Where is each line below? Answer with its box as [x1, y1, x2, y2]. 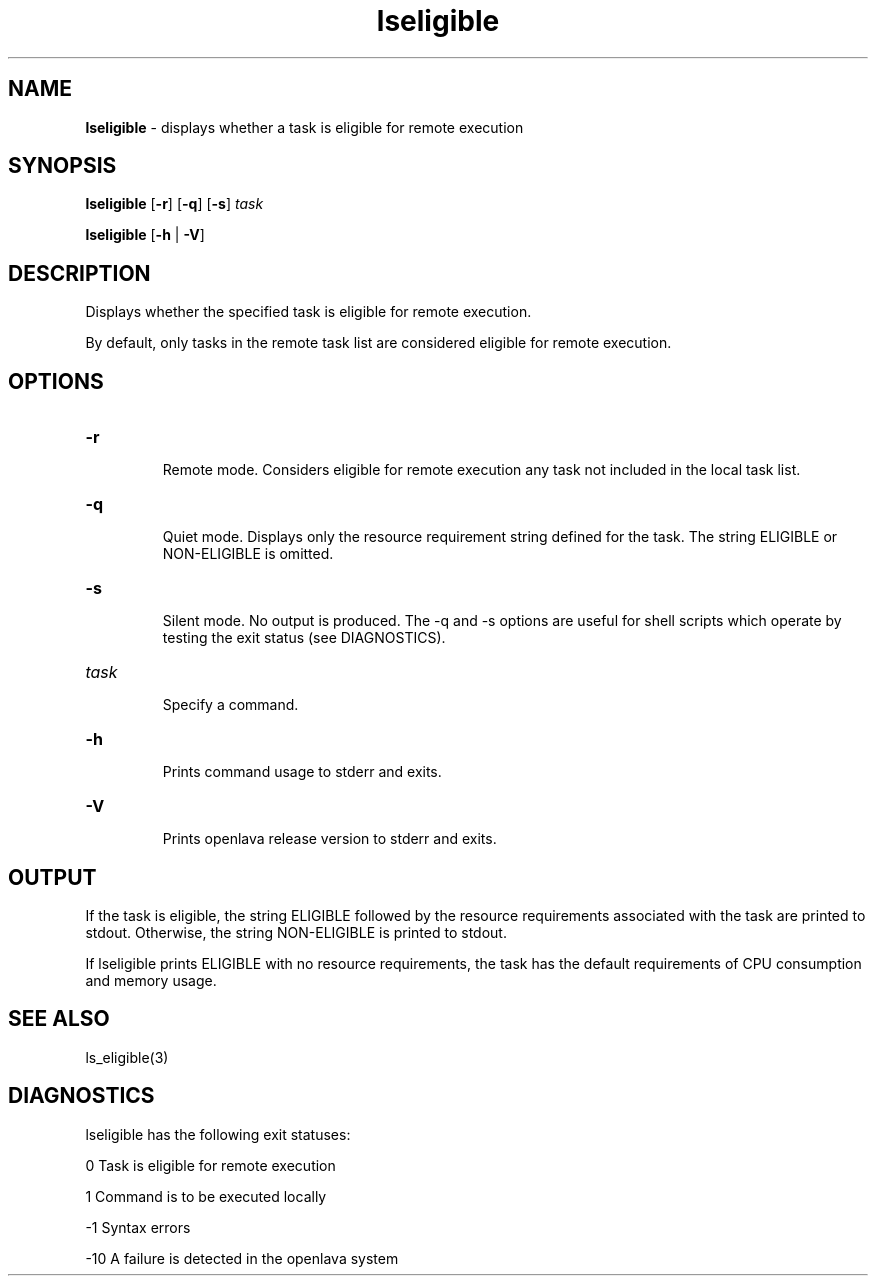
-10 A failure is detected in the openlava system [85, 1249, 399, 1267]
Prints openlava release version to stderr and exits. [162, 830, 497, 848]
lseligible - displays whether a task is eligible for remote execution [85, 118, 524, 136]
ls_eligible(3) [85, 1048, 169, 1066]
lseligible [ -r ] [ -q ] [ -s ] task [85, 195, 264, 213]
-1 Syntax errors [85, 1218, 191, 1236]
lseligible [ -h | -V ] [85, 226, 205, 244]
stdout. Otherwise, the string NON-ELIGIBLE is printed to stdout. [85, 923, 507, 941]
